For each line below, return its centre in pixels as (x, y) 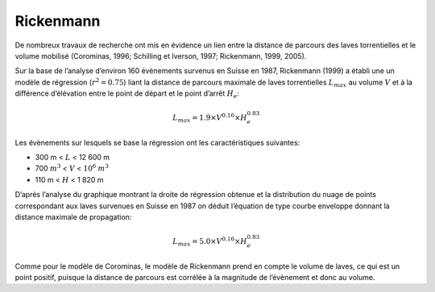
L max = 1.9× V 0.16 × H (210, 118)
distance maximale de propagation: (73, 217)
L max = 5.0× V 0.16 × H (210, 242)
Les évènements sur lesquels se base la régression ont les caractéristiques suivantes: (157, 142)
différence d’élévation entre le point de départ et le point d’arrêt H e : (127, 94)
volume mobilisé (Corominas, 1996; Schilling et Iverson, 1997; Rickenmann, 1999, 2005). (161, 56)
